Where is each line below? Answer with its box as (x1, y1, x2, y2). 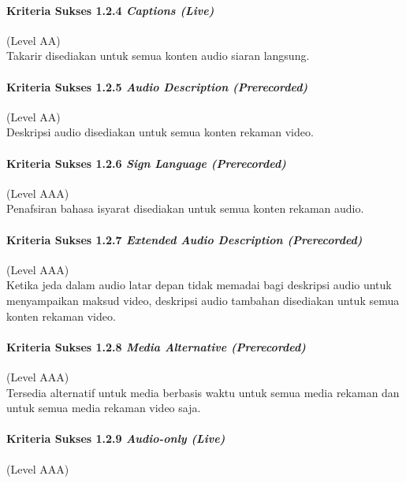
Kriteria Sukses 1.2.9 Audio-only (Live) (6, 430, 225, 447)
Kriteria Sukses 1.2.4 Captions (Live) (6, 2, 214, 18)
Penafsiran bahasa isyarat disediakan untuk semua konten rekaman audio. (6, 200, 364, 217)
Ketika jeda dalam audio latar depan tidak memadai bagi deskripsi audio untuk (6, 277, 392, 293)
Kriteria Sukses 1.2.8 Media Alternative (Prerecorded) (6, 338, 306, 355)
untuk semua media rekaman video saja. (6, 399, 201, 416)
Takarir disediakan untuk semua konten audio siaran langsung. (6, 47, 310, 64)
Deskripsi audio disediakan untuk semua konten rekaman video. (6, 124, 314, 140)
